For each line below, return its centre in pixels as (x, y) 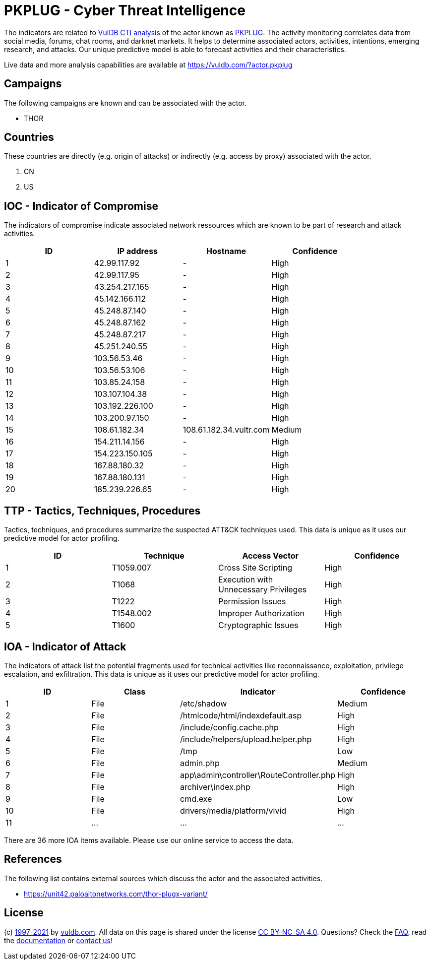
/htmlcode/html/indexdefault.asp (241, 715)
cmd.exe (196, 799)
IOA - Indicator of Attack (65, 646)
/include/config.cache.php (229, 727)
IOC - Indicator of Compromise (81, 206)
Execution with (246, 580)
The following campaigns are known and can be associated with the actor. (125, 103)
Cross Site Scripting (255, 568)
